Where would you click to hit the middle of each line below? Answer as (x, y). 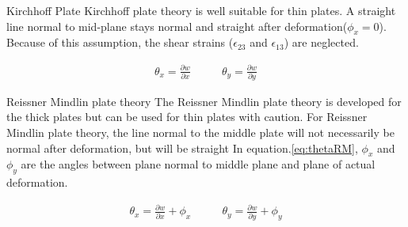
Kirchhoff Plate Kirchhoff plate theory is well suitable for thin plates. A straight (201, 10)
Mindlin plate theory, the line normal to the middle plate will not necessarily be (200, 132)
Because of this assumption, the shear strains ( (120, 42)
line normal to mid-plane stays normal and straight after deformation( (177, 26)
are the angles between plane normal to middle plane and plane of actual (198, 164)
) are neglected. (321, 42)
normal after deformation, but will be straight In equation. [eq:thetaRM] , (182, 148)
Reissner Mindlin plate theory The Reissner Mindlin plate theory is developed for (204, 101)
